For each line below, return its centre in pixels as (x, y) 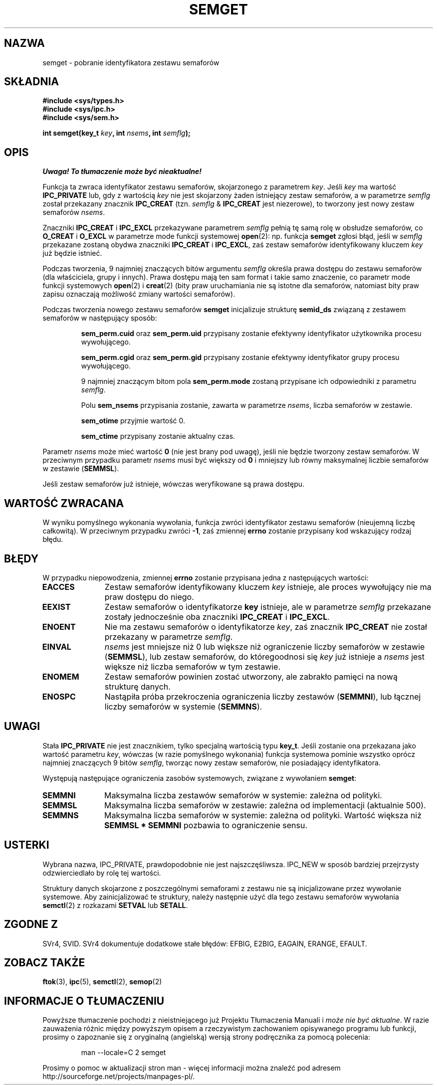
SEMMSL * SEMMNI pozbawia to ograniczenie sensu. (206, 825)
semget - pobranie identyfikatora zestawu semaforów (131, 62)
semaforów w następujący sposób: (100, 318)
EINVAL (57, 646)
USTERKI (27, 845)
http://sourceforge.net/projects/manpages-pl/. (119, 1077)
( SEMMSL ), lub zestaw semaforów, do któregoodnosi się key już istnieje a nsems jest (265, 656)
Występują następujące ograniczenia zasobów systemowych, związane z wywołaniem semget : (200, 778)
